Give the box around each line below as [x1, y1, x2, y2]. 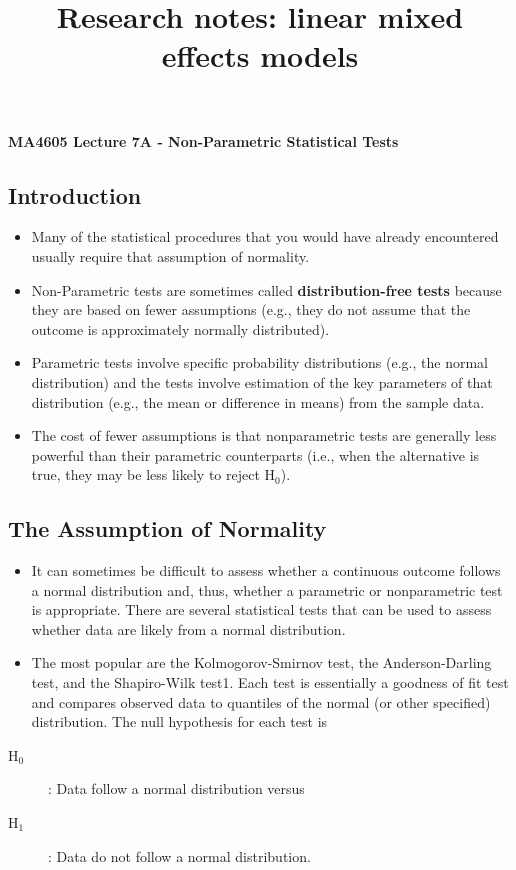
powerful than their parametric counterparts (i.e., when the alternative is [31, 444, 480, 465]
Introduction [8, 179, 142, 210]
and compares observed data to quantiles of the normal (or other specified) [31, 691, 491, 712]
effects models [161, 35, 359, 76]
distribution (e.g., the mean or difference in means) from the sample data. [31, 391, 485, 412]
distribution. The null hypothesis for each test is [31, 711, 328, 732]
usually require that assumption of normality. [31, 245, 310, 266]
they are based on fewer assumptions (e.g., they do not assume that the [31, 299, 471, 320]
